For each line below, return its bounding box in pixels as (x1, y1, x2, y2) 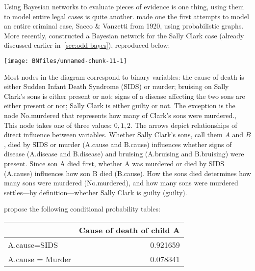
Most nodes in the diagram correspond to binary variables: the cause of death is (4, 71, 244, 82)
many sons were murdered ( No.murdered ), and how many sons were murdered (4, 178, 238, 188)
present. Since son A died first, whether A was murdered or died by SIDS (4, 158, 225, 168)
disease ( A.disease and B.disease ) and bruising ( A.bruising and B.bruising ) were (4, 149, 244, 159)
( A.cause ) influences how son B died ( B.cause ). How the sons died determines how (4, 168, 251, 178)
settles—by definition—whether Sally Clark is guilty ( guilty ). (4, 187, 187, 197)
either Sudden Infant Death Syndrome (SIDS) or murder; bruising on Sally (4, 81, 229, 91)
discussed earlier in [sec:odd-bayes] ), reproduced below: (4, 40, 170, 50)
